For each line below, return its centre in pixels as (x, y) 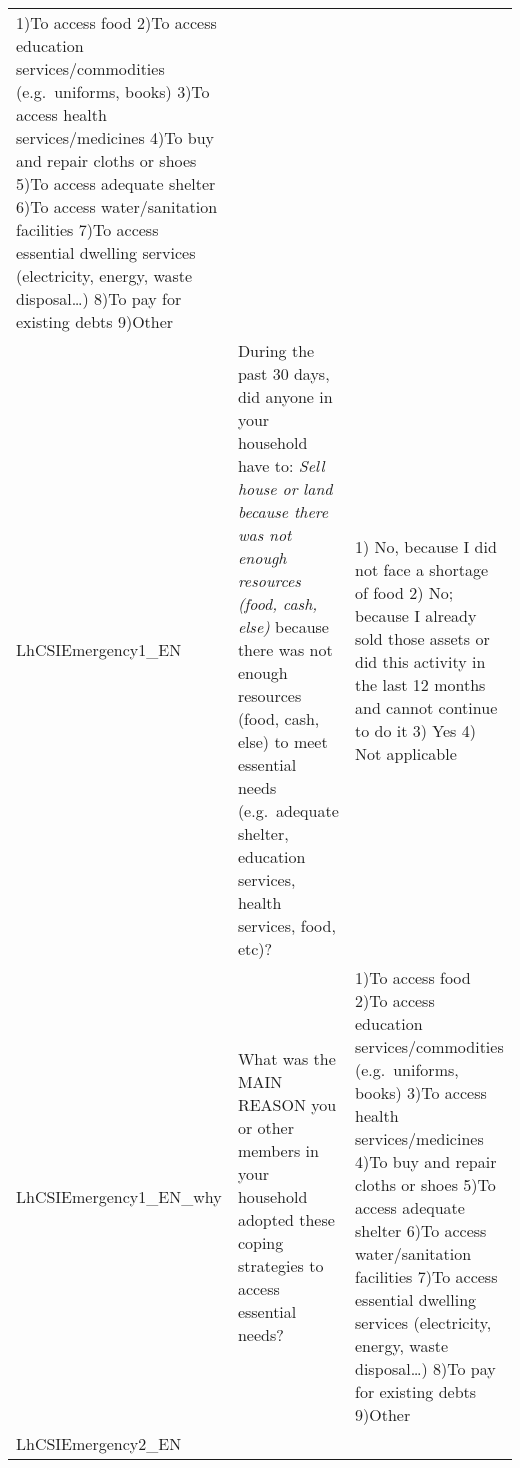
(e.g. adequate (288, 810)
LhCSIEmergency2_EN (99, 1443)
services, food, (286, 925)
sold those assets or (422, 638)
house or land (285, 488)
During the (276, 350)
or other (265, 1127)
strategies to (280, 1265)
